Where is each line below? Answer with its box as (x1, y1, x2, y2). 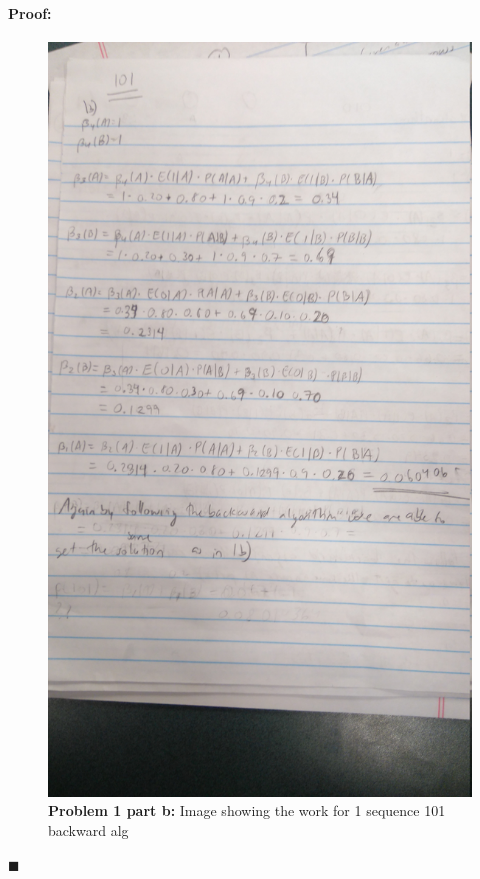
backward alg (48, 820, 129, 841)
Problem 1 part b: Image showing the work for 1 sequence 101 (48, 800, 446, 821)
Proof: (8, 2, 52, 23)
